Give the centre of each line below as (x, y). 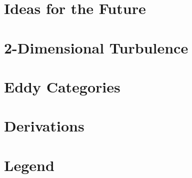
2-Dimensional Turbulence (96, 47)
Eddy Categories (62, 86)
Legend (29, 165)
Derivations (44, 126)
